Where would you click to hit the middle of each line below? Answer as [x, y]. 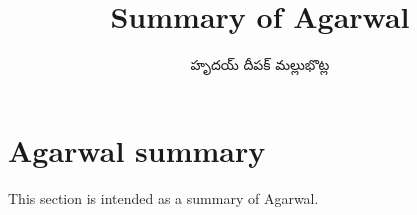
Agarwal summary [137, 149]
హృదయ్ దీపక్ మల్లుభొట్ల [260, 64]
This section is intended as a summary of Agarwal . [163, 197]
